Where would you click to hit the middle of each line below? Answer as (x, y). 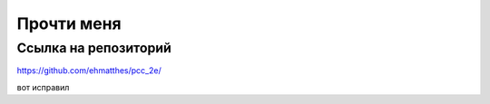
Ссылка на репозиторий (94, 48)
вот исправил (43, 87)
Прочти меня (69, 24)
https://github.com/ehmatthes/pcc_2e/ (89, 71)
